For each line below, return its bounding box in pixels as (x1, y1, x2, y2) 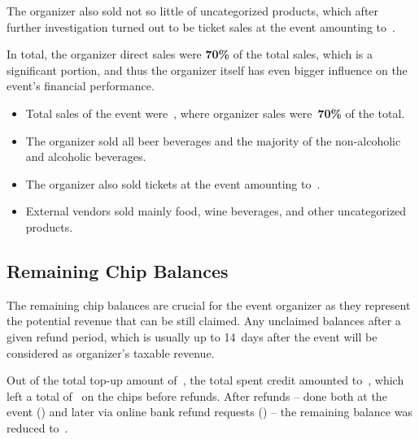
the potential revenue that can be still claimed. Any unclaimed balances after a (7, 312, 401, 329)
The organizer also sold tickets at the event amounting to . (25, 175, 321, 192)
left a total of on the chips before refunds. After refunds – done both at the (7, 387, 387, 404)
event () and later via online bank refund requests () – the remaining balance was (7, 403, 412, 420)
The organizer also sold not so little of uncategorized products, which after (7, 2, 379, 19)
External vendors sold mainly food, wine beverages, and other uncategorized (25, 202, 407, 219)
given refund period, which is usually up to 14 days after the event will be (7, 328, 378, 345)
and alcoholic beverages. (25, 148, 146, 165)
